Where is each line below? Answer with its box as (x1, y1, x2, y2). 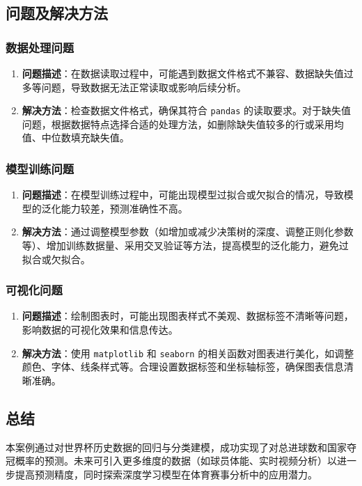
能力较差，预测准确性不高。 (61, 201, 188, 215)
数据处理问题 (6, 38, 74, 56)
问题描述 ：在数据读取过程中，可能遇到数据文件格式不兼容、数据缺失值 (22, 66, 344, 80)
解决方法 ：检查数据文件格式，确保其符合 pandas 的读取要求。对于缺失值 (22, 103, 352, 118)
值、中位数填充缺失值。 (22, 130, 129, 145)
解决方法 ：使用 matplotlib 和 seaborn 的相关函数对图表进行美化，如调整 (22, 345, 354, 360)
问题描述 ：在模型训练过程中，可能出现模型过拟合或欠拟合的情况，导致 (22, 187, 344, 202)
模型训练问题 (6, 159, 74, 177)
